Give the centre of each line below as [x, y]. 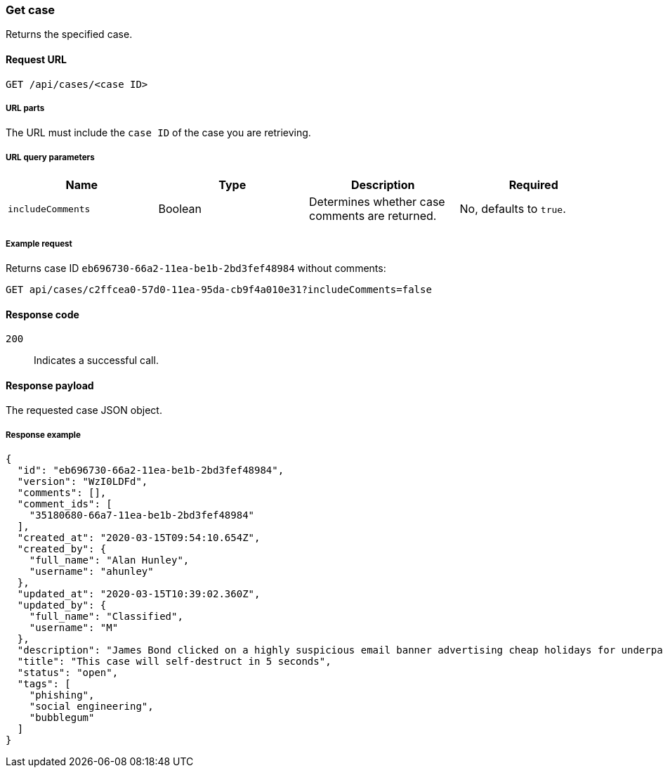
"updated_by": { [62, 605]
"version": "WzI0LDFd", [83, 482]
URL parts [25, 108]
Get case [31, 10]
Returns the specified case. [69, 34]
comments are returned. [373, 216]
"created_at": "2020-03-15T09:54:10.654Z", [139, 538]
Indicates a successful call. [96, 360]
